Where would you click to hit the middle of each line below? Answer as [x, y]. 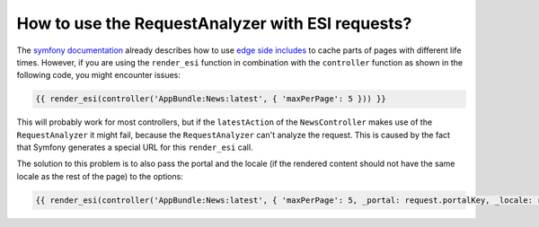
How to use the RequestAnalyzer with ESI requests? [214, 23]
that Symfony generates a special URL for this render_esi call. [135, 147]
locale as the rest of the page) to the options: [100, 176]
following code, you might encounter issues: [99, 75]
